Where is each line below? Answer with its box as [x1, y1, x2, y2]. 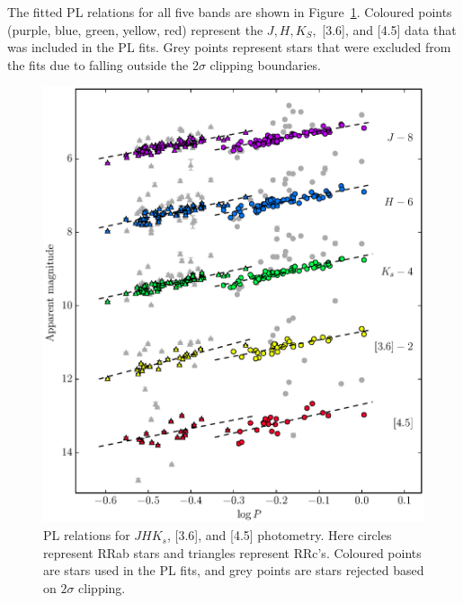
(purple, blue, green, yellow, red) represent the [7, 20, 263, 39]
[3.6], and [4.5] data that [322, 20, 457, 39]
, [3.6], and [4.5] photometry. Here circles [166, 526, 392, 545]
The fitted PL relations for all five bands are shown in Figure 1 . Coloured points [7, 3, 452, 21]
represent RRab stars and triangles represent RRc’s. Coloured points [43, 543, 422, 562]
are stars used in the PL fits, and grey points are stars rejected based [43, 561, 424, 580]
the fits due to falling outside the [7, 55, 189, 74]
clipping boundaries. [209, 55, 321, 74]
